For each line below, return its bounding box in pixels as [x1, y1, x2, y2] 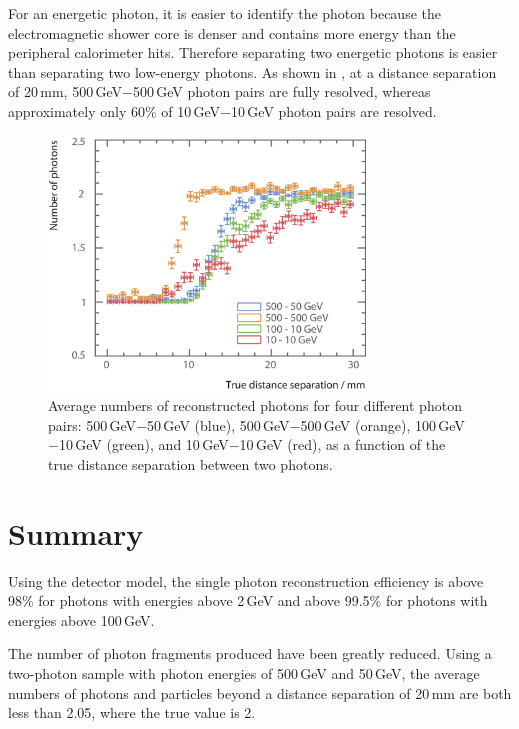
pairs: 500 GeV [48, 414, 137, 435]
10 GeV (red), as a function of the [239, 434, 446, 455]
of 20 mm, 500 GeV [8, 81, 123, 102]
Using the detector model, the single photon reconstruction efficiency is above [8, 570, 484, 591]
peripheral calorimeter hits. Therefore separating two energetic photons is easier [8, 42, 498, 63]
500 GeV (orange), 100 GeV [300, 414, 465, 435]
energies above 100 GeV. [8, 609, 155, 630]
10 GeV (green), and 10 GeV [58, 434, 229, 455]
